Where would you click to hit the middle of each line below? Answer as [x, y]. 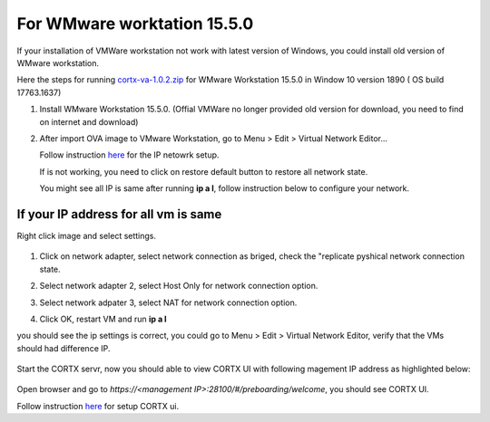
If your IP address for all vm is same [119, 214]
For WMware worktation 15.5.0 [135, 24]
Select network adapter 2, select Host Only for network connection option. [179, 286]
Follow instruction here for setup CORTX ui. [98, 406]
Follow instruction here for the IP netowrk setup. [129, 155]
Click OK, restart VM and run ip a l [103, 319]
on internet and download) [89, 121]
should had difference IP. [64, 348]
